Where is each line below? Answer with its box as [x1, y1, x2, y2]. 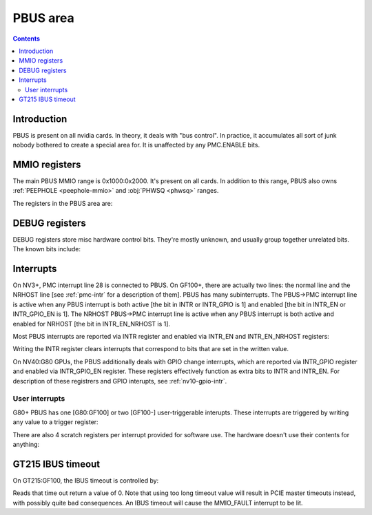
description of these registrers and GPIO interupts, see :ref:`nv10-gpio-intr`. [12, 377, 227, 385]
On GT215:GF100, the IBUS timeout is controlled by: [12, 476, 159, 485]
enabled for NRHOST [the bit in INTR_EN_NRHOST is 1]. [12, 319, 171, 328]
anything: [12, 440, 40, 448]
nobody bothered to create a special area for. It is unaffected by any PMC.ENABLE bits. [12, 141, 260, 149]
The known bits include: [12, 245, 81, 253]
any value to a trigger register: [12, 418, 99, 426]
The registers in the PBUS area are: [12, 199, 113, 207]
